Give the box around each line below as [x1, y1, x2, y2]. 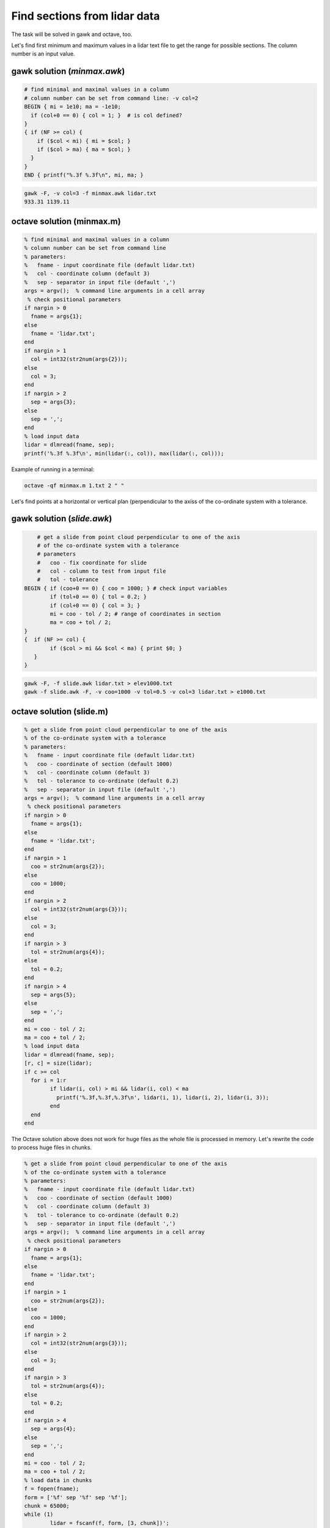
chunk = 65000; [24, 1502, 70, 1509]
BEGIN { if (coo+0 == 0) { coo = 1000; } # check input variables [24, 584, 227, 592]
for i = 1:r [31, 1076, 67, 1084]
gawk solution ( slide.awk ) [11, 513, 112, 524]
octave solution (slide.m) [11, 706, 109, 716]
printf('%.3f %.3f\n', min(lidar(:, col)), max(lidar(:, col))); [24, 450, 224, 457]
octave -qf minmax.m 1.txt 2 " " [24, 482, 125, 489]
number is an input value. [11, 50, 76, 57]
